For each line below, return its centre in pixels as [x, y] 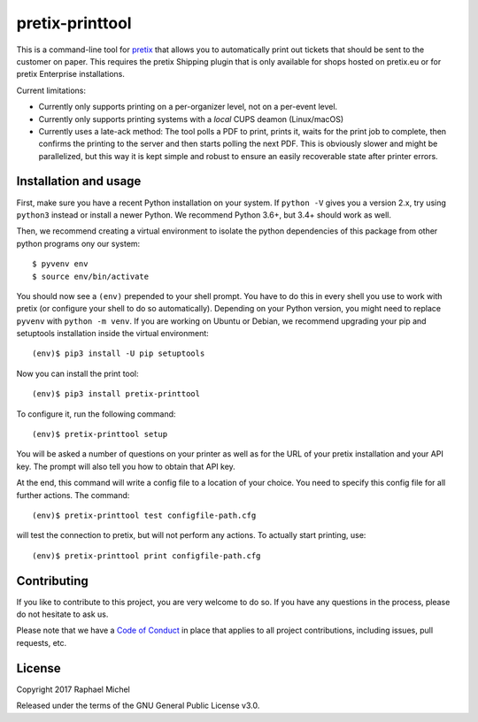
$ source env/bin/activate [91, 276]
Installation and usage [79, 181]
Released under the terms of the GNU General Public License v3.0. [138, 706]
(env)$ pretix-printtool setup [100, 434]
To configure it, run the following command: [96, 414]
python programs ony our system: [78, 243]
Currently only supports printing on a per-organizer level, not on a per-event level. [188, 107]
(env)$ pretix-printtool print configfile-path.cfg [146, 556]
